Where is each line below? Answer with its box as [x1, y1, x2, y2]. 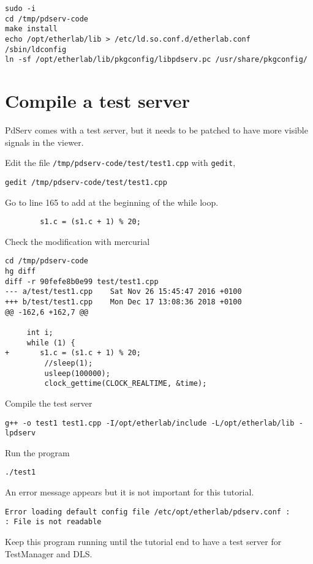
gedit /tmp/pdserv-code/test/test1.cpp [5, 178, 167, 187]
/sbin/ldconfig [5, 45, 67, 54]
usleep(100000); [44, 369, 110, 378]
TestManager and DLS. [5, 547, 92, 560]
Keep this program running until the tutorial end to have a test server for [5, 535, 282, 547]
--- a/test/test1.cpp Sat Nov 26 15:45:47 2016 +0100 [5, 287, 242, 296]
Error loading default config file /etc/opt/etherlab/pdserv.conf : [5, 507, 290, 516]
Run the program [5, 446, 70, 459]
